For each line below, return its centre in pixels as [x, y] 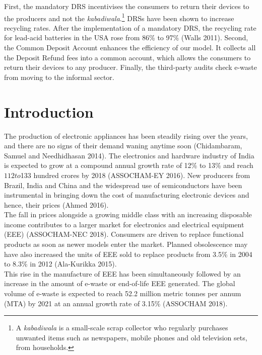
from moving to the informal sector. [59, 77]
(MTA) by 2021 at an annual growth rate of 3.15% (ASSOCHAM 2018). [116, 303]
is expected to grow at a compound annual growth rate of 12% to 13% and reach [129, 165]
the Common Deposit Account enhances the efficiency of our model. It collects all [130, 48]
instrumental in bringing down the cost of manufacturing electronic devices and [127, 195]
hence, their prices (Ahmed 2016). [56, 204]
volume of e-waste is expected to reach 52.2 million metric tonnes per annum [123, 293]
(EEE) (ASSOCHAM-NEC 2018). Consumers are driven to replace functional [124, 234]
